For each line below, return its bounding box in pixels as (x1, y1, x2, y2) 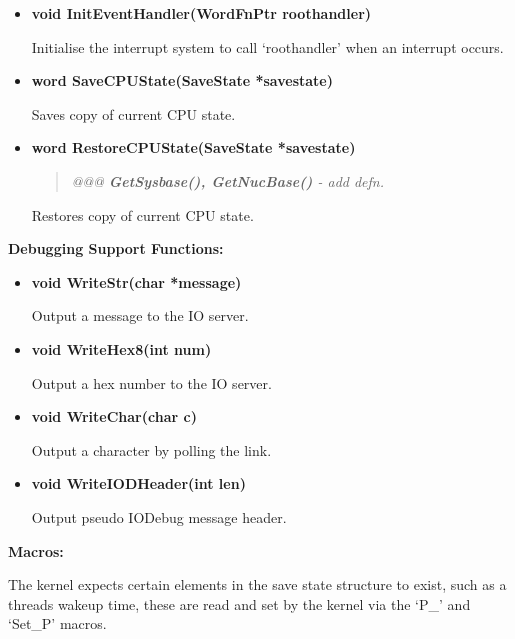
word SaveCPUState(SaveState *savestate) (31, 70, 334, 91)
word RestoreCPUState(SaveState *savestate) (31, 137, 356, 158)
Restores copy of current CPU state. (31, 204, 254, 225)
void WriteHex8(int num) (31, 338, 212, 359)
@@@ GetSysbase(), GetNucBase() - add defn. (71, 170, 385, 191)
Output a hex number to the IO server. (31, 372, 272, 393)
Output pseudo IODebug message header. (31, 506, 287, 527)
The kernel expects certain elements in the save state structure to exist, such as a (8, 574, 507, 595)
